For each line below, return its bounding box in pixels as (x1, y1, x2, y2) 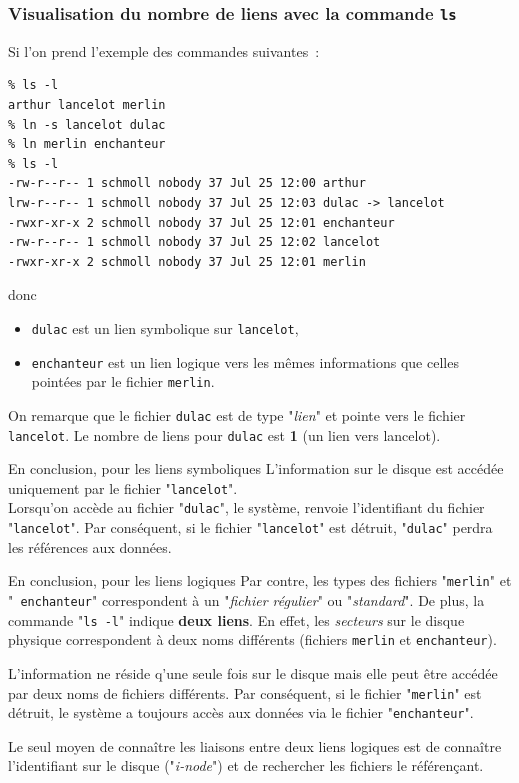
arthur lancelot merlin (8, 97, 166, 112)
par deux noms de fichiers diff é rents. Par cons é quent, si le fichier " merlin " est (8, 682, 482, 703)
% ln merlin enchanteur (8, 137, 166, 152)
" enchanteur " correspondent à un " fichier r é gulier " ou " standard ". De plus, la (8, 590, 485, 610)
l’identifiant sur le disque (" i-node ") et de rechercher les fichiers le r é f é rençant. (8, 755, 484, 776)
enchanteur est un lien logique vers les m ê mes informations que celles (31, 351, 459, 372)
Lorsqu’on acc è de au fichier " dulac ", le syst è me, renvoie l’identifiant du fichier (8, 497, 485, 518)
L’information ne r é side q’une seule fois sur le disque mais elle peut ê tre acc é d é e (8, 662, 498, 683)
